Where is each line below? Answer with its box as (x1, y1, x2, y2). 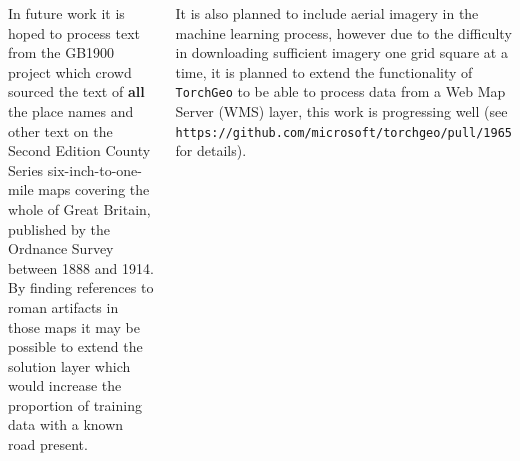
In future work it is (8, 3, 125, 23)
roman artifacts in (8, 296, 119, 317)
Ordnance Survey (8, 238, 114, 259)
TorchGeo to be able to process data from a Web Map (175, 81, 506, 102)
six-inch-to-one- (47, 159, 142, 180)
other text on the (8, 120, 113, 141)
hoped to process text (8, 22, 141, 43)
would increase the (8, 375, 122, 396)
